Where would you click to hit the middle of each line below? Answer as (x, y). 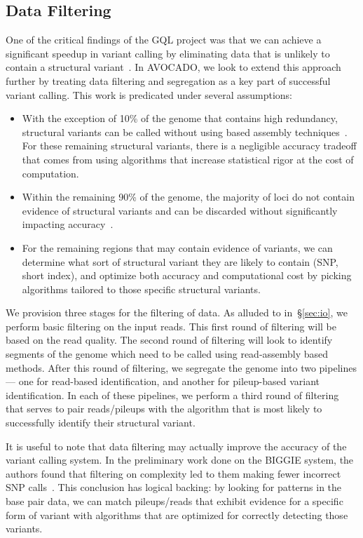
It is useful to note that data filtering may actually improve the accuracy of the (176, 446)
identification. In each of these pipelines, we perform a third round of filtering (172, 395)
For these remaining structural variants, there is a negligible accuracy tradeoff (189, 146)
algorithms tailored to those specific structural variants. (141, 289)
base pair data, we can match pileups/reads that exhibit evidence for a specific (174, 501)
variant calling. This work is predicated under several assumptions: (149, 94)
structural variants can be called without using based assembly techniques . (185, 132)
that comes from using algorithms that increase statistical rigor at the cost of (188, 159)
